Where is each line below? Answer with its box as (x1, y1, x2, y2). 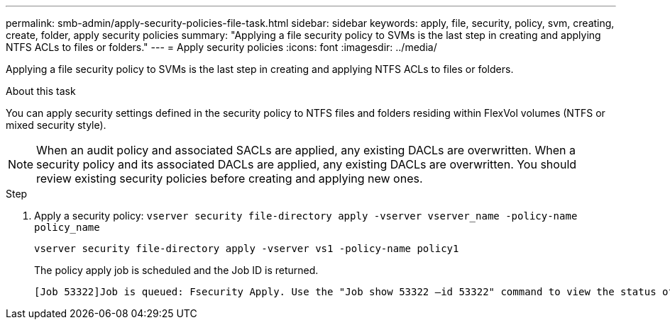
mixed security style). (6, 119, 106, 131)
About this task (6, 85, 76, 97)
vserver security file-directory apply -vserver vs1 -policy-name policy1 (34, 243, 459, 254)
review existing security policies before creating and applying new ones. (36, 171, 423, 186)
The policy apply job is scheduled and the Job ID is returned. (34, 264, 319, 276)
